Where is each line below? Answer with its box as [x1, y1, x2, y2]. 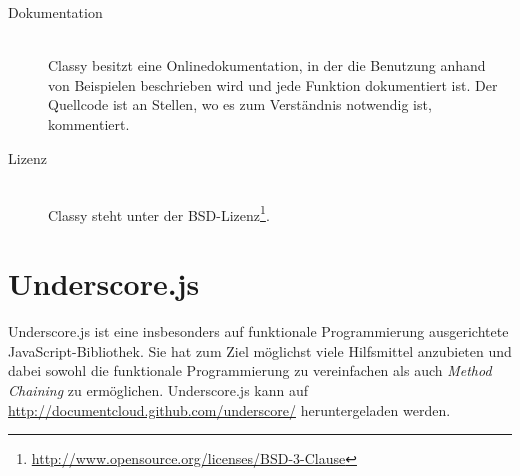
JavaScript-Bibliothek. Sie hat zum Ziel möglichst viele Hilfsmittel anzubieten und [8, 340, 512, 361]
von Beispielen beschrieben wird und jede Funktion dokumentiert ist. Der [48, 74, 498, 95]
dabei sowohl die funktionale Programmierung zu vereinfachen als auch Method [8, 360, 492, 381]
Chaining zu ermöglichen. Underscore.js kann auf [8, 379, 308, 400]
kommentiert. [48, 113, 130, 134]
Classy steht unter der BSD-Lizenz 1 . [48, 201, 270, 225]
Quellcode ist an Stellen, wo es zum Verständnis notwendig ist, [48, 94, 432, 115]
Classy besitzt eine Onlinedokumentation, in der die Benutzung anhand [48, 55, 486, 76]
